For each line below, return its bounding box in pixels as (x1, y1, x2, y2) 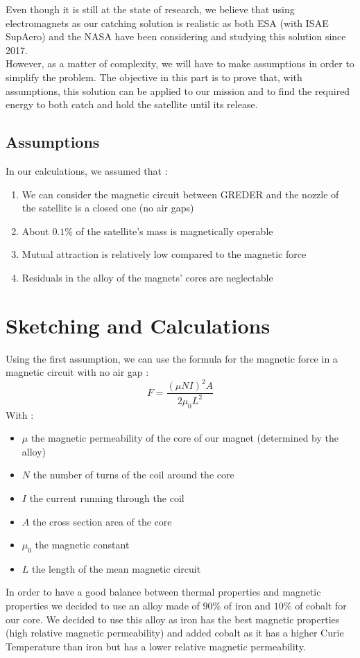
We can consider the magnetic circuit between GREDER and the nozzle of (22, 187, 339, 201)
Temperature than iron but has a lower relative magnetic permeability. (6, 639, 306, 653)
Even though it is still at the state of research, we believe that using (6, 2, 295, 16)
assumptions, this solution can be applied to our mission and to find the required (6, 83, 350, 98)
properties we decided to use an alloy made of (6, 598, 200, 613)
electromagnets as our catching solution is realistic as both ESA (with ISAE (6, 15, 329, 30)
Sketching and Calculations (6, 311, 271, 339)
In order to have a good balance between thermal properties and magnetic (6, 585, 321, 599)
